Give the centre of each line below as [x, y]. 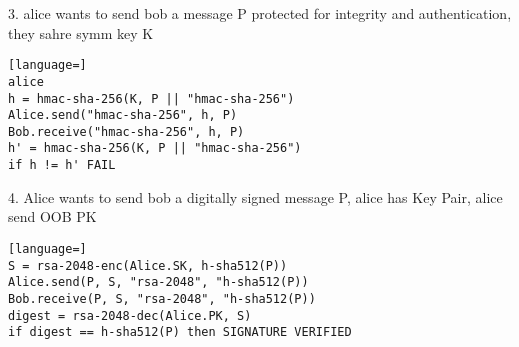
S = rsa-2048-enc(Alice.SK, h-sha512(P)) [148, 265]
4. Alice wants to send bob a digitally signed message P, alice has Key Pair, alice [255, 196]
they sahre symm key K [81, 32]
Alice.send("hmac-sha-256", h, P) [123, 115]
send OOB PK [52, 216]
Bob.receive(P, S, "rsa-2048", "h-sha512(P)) [162, 298]
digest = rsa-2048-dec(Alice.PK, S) [130, 315]
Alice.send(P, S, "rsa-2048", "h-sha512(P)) [158, 282]
